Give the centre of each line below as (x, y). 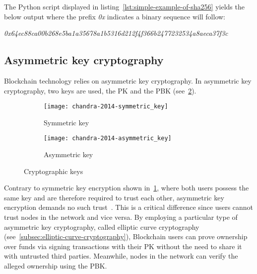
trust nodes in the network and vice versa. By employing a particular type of (121, 217)
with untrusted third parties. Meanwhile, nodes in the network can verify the (121, 256)
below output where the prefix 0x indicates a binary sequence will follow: (115, 16)
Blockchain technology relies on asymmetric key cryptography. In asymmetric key (128, 80)
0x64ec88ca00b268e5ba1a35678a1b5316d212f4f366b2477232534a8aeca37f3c (116, 33)
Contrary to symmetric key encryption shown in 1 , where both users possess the (127, 188)
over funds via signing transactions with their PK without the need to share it (123, 246)
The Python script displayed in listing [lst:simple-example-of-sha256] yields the (124, 6)
